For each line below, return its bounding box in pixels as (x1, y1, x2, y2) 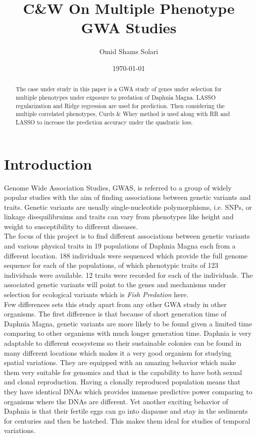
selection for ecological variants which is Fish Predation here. (4, 289, 189, 300)
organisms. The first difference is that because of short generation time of (4, 309, 227, 319)
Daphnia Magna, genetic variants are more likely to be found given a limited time (4, 318, 252, 328)
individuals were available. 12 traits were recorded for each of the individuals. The (4, 269, 253, 280)
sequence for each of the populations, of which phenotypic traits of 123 (4, 260, 218, 270)
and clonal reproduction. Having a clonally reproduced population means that (4, 376, 241, 387)
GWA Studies (81, 17, 177, 38)
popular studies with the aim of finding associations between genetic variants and (4, 192, 251, 202)
